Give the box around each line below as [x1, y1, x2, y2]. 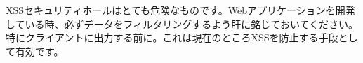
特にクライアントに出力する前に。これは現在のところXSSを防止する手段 [6, 30, 338, 45]
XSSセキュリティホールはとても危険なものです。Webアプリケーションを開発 [6, 3, 355, 17]
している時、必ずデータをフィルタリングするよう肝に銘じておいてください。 [6, 16, 359, 31]
